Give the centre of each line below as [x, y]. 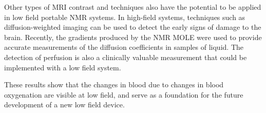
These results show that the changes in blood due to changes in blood [114, 84]
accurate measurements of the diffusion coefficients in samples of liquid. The [124, 47]
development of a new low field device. [64, 105]
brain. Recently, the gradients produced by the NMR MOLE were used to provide [133, 37]
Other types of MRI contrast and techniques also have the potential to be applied [133, 7]
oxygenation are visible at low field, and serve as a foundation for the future [124, 94]
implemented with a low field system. [63, 67]
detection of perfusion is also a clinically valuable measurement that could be [126, 57]
